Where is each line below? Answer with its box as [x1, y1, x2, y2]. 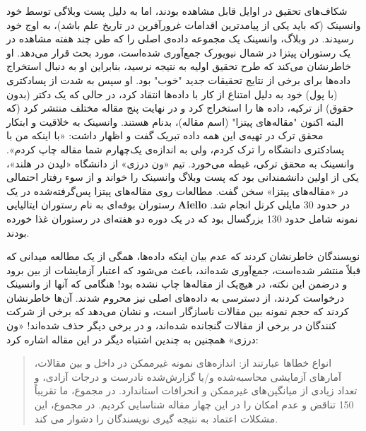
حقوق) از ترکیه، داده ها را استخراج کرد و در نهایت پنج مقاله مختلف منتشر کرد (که [6, 100, 354, 115]
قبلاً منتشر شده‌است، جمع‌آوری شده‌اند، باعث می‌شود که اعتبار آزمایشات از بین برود [6, 262, 361, 277]
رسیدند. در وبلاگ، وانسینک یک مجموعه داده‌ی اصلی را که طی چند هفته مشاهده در [6, 31, 354, 46]
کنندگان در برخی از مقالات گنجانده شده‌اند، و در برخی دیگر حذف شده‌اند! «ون [6, 318, 336, 333]
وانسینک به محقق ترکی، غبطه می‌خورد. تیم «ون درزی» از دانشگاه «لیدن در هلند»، [6, 155, 355, 170]
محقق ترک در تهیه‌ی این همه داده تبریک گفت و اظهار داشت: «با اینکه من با [6, 128, 324, 143]
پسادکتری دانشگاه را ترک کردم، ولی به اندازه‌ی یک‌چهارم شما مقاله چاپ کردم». [6, 141, 345, 156]
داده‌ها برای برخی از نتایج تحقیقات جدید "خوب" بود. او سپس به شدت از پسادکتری [6, 72, 351, 87]
